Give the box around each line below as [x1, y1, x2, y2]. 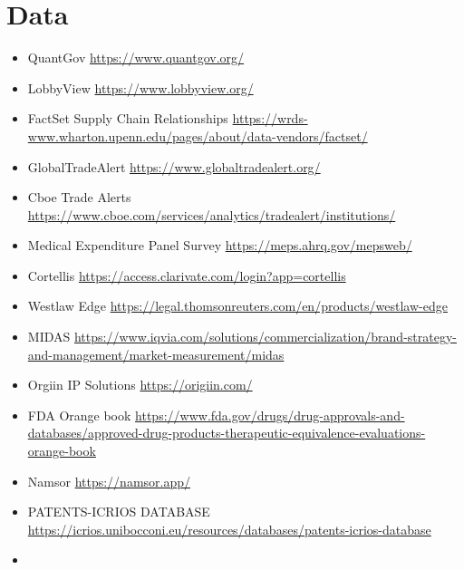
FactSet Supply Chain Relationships [27, 109, 228, 128]
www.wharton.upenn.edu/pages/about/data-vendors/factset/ [27, 126, 368, 145]
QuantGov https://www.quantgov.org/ [27, 48, 245, 67]
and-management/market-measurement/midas [27, 344, 285, 363]
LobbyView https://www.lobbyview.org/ [27, 78, 254, 97]
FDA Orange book [27, 405, 131, 424]
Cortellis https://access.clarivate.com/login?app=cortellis [27, 266, 346, 285]
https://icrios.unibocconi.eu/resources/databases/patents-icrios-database [27, 519, 431, 538]
